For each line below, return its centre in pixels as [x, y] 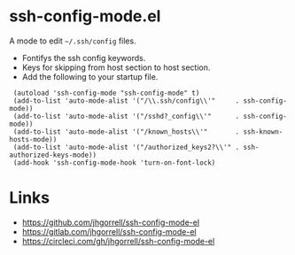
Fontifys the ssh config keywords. [84, 58]
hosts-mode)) [33, 139]
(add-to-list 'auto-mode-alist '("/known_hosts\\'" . [126, 131]
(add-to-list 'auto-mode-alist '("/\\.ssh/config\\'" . [126, 100]
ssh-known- [263, 131]
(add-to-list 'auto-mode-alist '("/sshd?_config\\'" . [126, 116]
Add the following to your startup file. [90, 76]
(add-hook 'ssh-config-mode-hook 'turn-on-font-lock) [114, 162]
